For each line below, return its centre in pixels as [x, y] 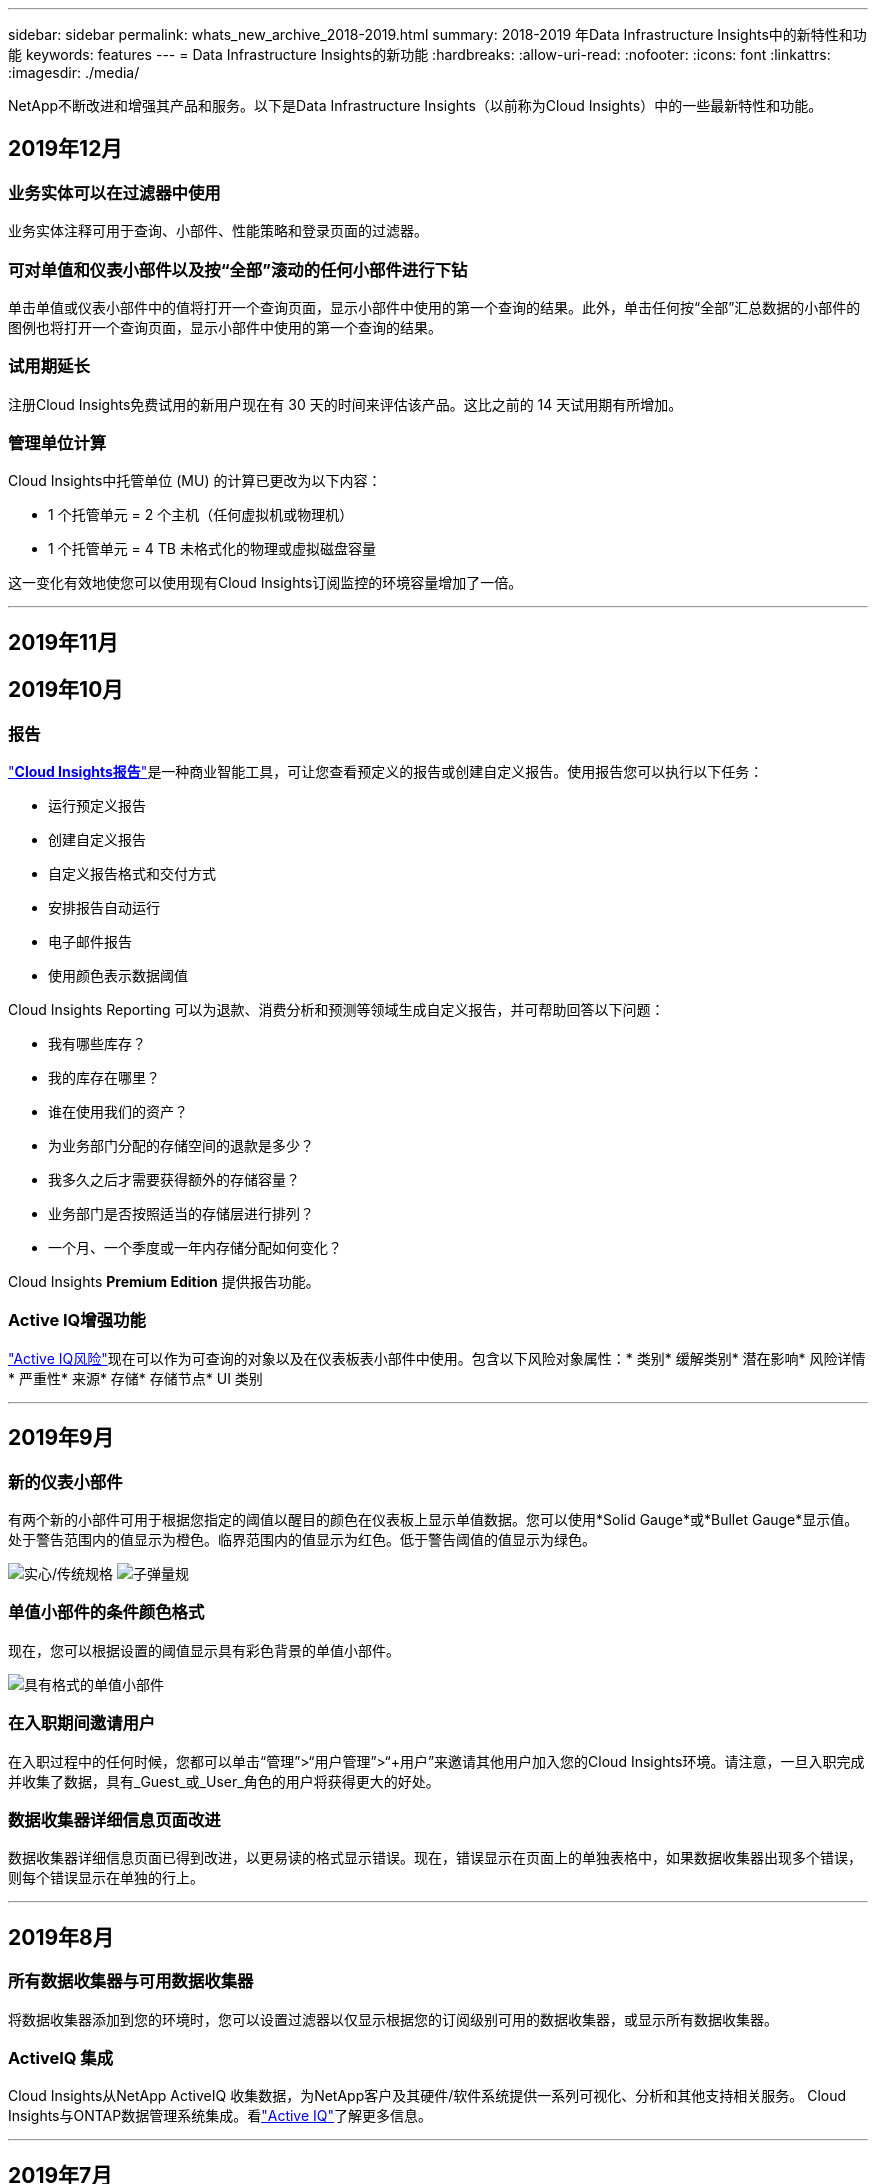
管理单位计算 [57, 443]
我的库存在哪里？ [104, 1078]
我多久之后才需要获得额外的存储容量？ [174, 1180]
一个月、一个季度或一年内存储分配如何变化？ [195, 1248]
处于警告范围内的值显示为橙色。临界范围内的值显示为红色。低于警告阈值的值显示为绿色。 [302, 1540]
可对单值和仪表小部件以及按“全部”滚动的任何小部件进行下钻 [238, 269]
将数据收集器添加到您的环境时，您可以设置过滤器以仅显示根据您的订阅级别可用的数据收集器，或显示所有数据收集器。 [393, 2019]
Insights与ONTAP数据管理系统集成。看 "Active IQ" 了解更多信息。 [220, 2116]
